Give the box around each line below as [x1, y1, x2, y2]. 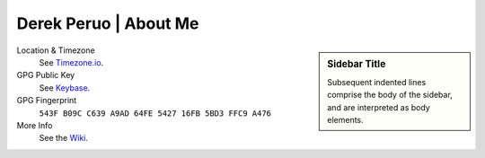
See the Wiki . [39, 133, 89, 144]
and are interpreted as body [327, 101, 430, 112]
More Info [16, 119, 53, 130]
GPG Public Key [16, 70, 75, 81]
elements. [327, 114, 364, 125]
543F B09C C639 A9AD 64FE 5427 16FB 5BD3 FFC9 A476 [39, 108, 272, 118]
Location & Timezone [16, 45, 95, 56]
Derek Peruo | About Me [16, 13, 199, 33]
